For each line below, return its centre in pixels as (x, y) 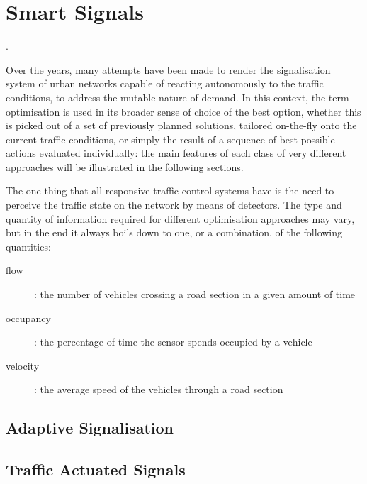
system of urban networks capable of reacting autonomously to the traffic (165, 83)
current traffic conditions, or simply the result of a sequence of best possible (170, 139)
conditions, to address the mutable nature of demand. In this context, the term (177, 97)
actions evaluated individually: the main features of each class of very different (176, 153)
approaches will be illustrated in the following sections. (125, 166)
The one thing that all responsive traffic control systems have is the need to (170, 191)
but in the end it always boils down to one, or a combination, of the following (174, 232)
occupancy (28, 318)
